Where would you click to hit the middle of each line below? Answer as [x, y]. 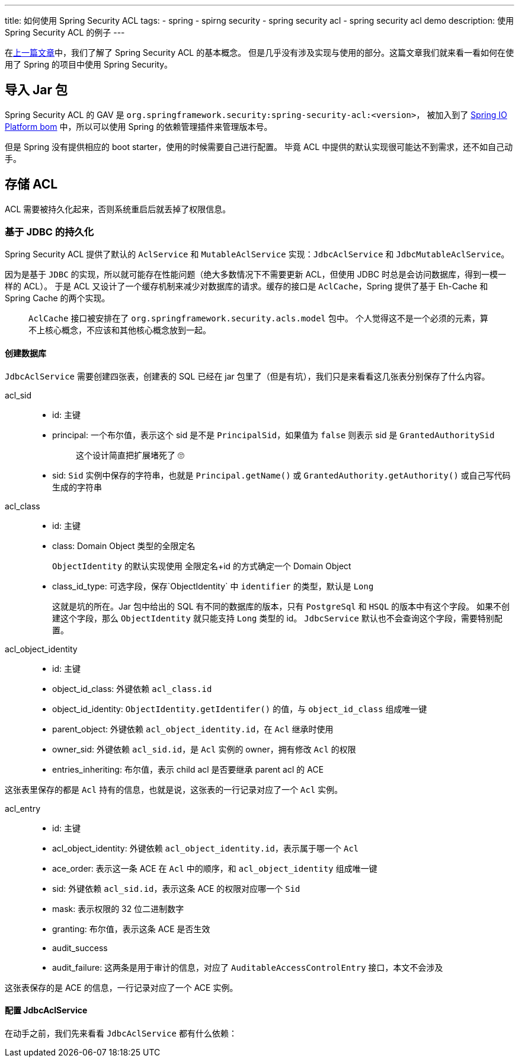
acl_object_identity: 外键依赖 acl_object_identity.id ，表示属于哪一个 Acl [206, 848]
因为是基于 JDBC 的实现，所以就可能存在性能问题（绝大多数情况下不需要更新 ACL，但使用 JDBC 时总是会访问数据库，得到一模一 [256, 275]
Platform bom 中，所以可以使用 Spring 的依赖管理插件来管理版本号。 [139, 126]
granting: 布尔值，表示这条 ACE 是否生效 [131, 929]
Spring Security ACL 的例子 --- [65, 32]
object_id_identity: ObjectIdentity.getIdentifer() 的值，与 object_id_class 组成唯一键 [240, 709]
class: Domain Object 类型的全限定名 [124, 546]
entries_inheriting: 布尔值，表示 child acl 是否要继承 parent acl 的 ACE [188, 769]
